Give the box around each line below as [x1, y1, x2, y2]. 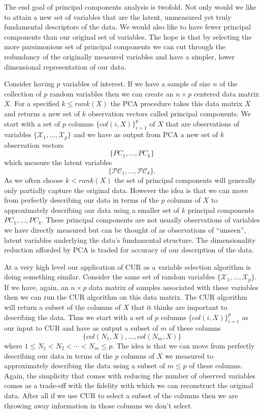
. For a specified [10, 98, 59, 109]
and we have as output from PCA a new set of [73, 129, 218, 140]
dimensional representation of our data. [4, 61, 126, 72]
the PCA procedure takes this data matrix [110, 98, 243, 109]
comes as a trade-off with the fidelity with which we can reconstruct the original [4, 380, 253, 391]
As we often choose [4, 174, 63, 185]
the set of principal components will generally [114, 174, 256, 185]
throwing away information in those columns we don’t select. [4, 400, 193, 410]
